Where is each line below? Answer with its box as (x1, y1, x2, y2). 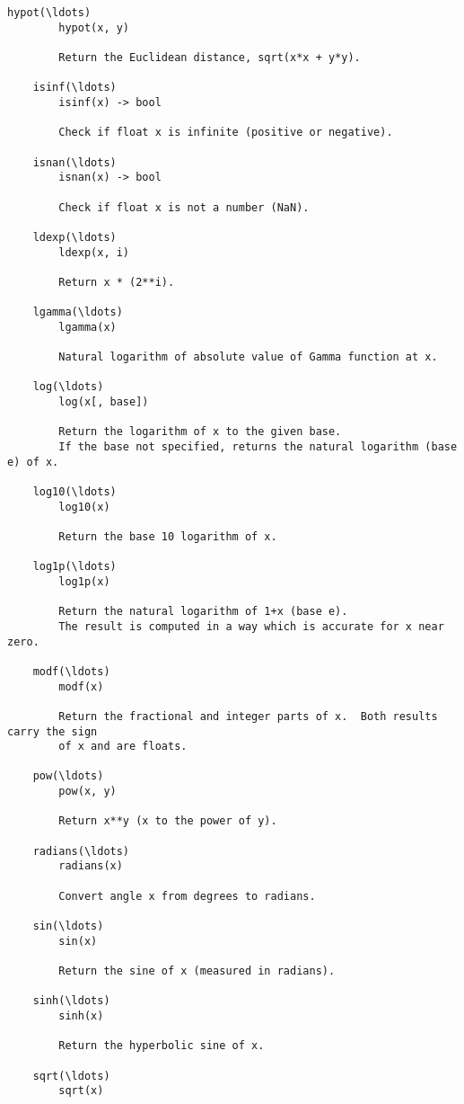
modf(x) (58, 680, 104, 693)
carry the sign (7, 725, 98, 738)
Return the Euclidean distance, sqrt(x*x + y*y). (58, 50, 361, 64)
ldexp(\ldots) (32, 230, 117, 244)
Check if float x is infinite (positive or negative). (58, 126, 393, 139)
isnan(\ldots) (32, 156, 117, 169)
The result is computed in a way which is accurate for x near (58, 619, 444, 633)
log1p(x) (58, 574, 110, 588)
